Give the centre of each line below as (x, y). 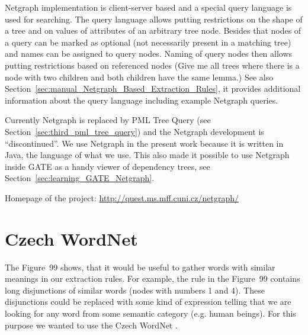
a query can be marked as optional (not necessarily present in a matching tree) (148, 42)
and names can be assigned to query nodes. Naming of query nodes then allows (149, 54)
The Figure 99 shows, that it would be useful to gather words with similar (140, 267)
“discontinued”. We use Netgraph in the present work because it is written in (144, 143)
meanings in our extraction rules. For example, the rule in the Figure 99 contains (153, 278)
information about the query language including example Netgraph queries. (142, 100)
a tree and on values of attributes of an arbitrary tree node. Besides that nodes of (153, 30)
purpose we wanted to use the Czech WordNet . (91, 325)
